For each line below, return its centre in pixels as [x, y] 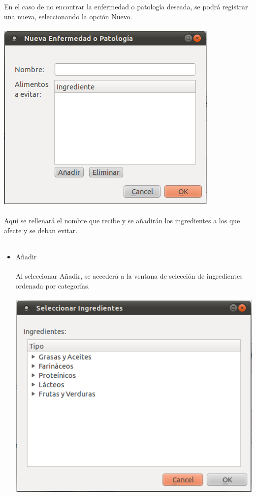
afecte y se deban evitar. [41, 230]
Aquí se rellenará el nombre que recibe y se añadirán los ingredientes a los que [122, 220]
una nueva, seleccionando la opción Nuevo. [68, 16]
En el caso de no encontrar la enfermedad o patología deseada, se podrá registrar [126, 6]
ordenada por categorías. [53, 285]
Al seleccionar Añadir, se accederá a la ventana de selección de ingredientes [129, 275]
